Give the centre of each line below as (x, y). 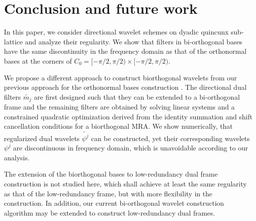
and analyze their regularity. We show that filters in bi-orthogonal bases (134, 41)
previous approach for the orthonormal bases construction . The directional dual (125, 87)
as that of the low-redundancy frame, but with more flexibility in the (108, 193)
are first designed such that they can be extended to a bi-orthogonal (137, 96)
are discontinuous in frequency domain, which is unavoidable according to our (130, 148)
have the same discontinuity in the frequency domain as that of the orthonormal (125, 51)
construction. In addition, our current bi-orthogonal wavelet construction (114, 203)
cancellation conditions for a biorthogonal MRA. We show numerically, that (118, 126)
